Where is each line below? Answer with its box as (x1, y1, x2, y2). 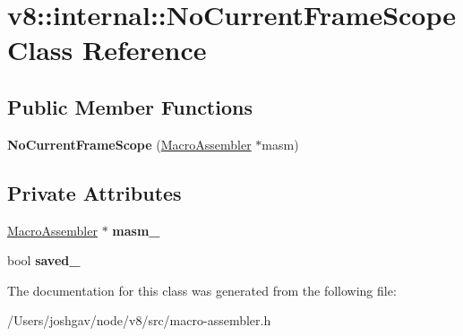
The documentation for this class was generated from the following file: (7, 280, 397, 299)
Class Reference (7, 31, 207, 68)
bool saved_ (7, 251, 81, 270)
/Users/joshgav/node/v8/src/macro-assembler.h (7, 311, 271, 330)
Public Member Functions (7, 92, 253, 120)
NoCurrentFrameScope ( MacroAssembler (7, 134, 252, 153)
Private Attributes (7, 178, 182, 206)
